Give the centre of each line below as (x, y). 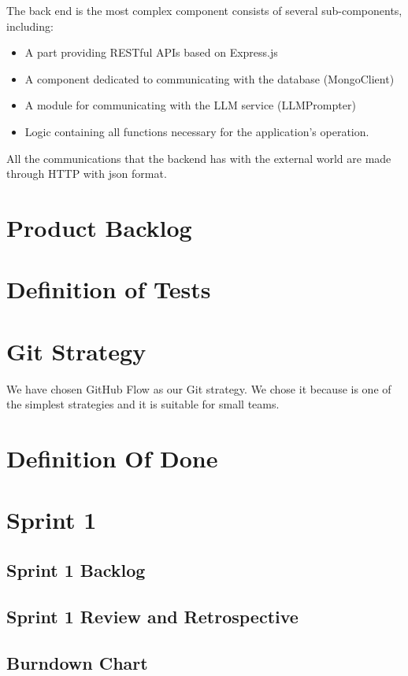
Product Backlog (99, 227)
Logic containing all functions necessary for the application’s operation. (197, 131)
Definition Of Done (112, 458)
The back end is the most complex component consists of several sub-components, (204, 10)
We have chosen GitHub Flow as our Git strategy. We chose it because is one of (199, 388)
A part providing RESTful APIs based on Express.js (151, 52)
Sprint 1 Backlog (76, 569)
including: (30, 26)
